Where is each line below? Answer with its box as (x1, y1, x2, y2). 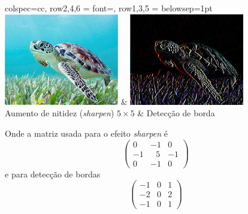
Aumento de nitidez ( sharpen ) (5, 107, 114, 119)
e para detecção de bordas (5, 167, 101, 180)
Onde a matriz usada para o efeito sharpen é (5, 126, 168, 139)
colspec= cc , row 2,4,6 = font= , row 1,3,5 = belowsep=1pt (5, 2, 213, 14)
